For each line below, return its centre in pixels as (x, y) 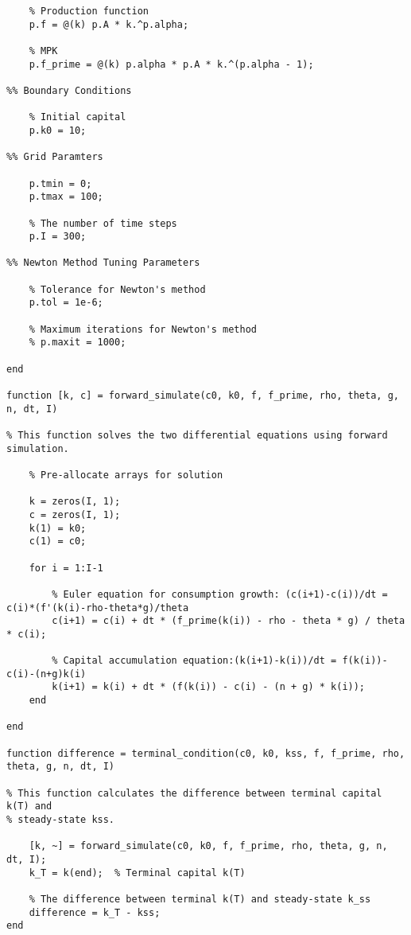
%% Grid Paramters (55, 157)
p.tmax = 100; (66, 197)
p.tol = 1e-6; (66, 303)
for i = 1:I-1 (66, 568)
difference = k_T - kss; (95, 912)
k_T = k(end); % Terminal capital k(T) (137, 873)
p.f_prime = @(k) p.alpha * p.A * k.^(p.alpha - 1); (171, 64)
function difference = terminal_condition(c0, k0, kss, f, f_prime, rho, (206, 753)
